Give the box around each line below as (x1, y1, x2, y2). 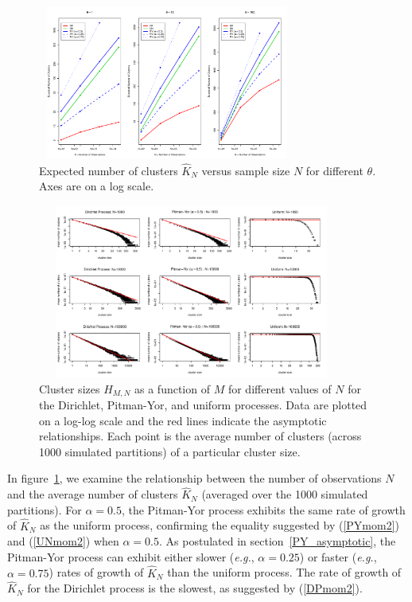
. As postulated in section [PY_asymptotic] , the (159, 533, 396, 549)
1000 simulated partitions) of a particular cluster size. (39, 443, 301, 459)
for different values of (227, 380, 332, 397)
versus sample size (201, 162, 290, 178)
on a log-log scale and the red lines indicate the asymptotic (39, 412, 327, 428)
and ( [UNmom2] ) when (7, 533, 119, 549)
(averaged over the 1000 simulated (201, 486, 368, 502)
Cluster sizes (39, 380, 100, 397)
